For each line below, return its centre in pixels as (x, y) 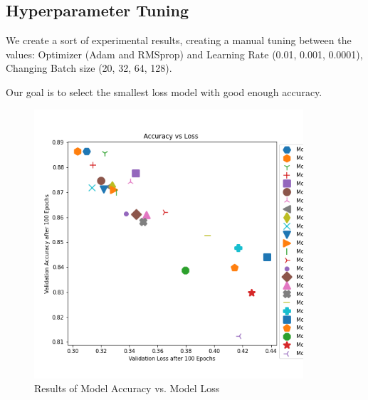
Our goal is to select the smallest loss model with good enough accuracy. (164, 91)
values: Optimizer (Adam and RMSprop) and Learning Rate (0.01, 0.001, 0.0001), (184, 54)
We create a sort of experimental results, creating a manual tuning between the (179, 40)
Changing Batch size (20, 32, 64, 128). (89, 68)
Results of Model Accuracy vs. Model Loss (127, 388)
